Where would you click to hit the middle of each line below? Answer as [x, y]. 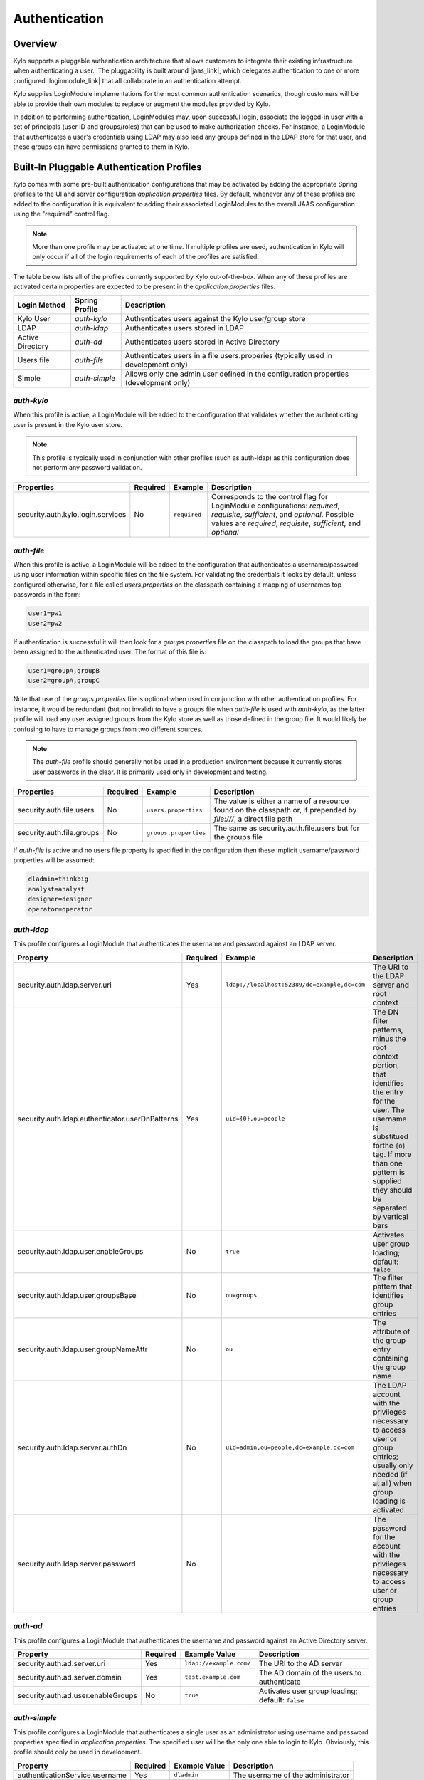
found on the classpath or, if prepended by [285, 810]
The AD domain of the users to [310, 1672]
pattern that [393, 1287]
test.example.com [213, 1677]
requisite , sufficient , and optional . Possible [282, 515]
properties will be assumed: [54, 860]
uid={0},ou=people [255, 1119]
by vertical [391, 1216]
